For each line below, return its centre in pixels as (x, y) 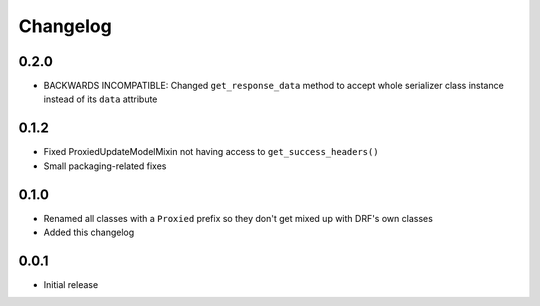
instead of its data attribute (100, 99)
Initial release (71, 284)
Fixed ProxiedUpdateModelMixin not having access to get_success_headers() (211, 152)
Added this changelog (89, 232)
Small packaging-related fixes (105, 166)
